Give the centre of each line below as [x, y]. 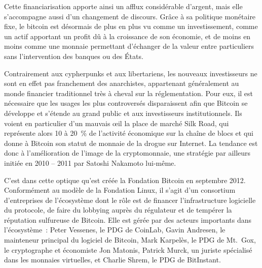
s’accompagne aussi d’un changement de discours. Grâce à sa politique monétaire [130, 16]
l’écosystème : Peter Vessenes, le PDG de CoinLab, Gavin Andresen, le [115, 230]
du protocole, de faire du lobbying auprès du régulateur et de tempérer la [118, 210]
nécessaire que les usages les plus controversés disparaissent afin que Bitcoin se [126, 103]
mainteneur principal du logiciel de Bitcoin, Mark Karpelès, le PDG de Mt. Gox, [130, 240]
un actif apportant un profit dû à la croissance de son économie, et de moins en [127, 36]
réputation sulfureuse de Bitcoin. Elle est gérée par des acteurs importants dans [128, 219]
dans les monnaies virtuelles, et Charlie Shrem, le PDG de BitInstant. [113, 260]
